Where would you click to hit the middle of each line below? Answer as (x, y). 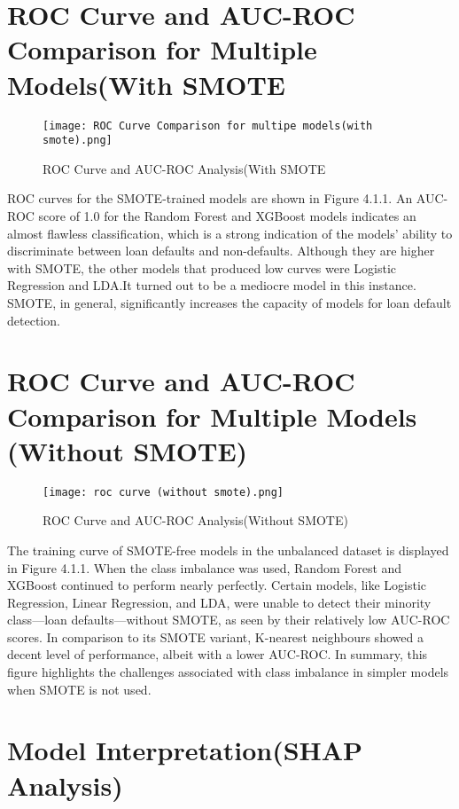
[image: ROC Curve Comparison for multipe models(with (208, 126)
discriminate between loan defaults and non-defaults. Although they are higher (221, 251)
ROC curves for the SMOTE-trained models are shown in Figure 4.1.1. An (210, 198)
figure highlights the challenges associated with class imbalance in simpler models (228, 672)
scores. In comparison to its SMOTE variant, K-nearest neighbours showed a (215, 636)
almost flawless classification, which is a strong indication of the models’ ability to (230, 233)
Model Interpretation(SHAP (185, 750)
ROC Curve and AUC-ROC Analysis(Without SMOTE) (195, 520)
